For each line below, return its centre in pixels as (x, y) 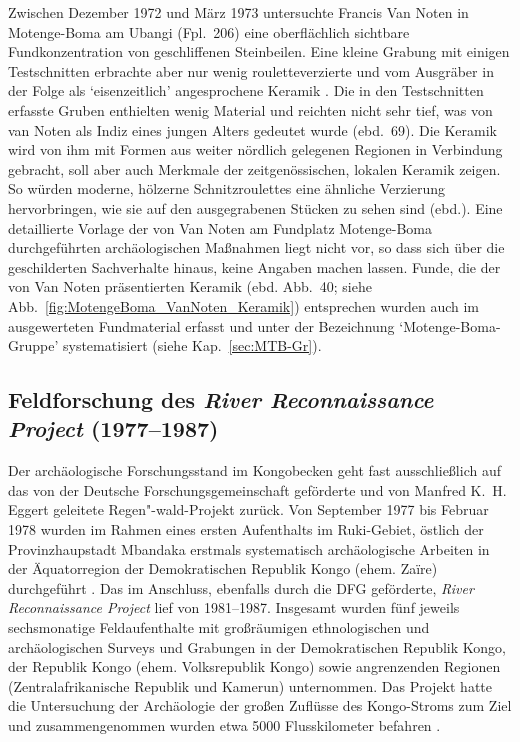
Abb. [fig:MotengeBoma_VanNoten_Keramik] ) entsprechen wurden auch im (243, 305)
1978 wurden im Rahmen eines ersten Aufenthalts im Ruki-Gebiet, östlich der (246, 529)
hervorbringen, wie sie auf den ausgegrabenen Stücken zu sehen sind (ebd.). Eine (255, 207)
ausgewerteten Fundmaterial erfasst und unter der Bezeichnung (201, 325)
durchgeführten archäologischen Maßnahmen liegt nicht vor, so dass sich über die (256, 247)
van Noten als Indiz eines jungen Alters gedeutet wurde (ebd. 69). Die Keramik (252, 129)
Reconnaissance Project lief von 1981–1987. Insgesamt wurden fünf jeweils (234, 607)
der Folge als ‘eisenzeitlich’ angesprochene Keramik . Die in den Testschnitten (246, 90)
